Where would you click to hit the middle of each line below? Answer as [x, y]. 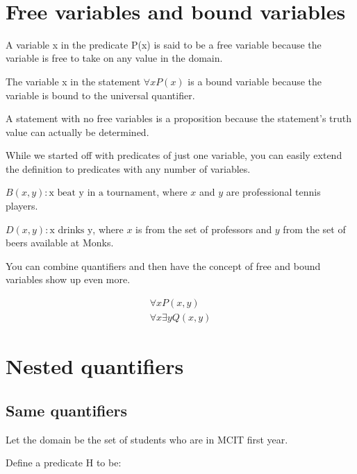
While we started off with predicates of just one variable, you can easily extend [174, 155]
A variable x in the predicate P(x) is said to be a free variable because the [164, 44]
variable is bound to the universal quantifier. [100, 95]
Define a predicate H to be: [64, 463]
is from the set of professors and [204, 229]
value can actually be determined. [77, 132]
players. [22, 206]
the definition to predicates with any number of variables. [128, 168]
